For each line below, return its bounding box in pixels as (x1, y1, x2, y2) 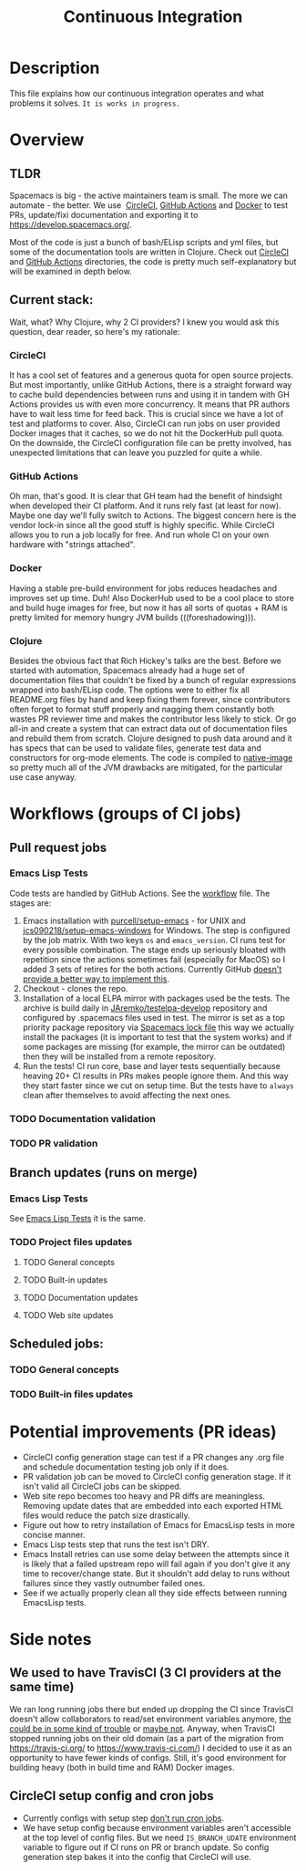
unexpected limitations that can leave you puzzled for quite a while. (9, 447, 262, 458)
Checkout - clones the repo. (22, 982, 129, 993)
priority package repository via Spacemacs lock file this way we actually (22, 1022, 294, 1033)
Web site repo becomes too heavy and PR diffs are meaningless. (22, 1490, 266, 1502)
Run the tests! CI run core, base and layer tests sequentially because (22, 1060, 280, 1071)
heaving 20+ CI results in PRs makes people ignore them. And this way (22, 1070, 289, 1081)
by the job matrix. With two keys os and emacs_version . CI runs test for (22, 934, 287, 945)
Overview (9, 130, 85, 151)
